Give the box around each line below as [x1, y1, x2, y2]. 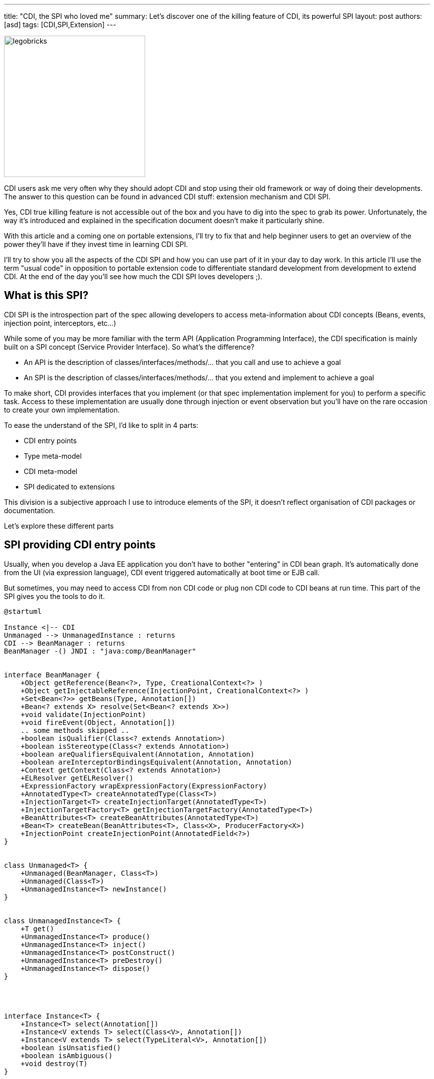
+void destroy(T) [20, 1059, 88, 1068]
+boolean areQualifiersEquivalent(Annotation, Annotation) [20, 750, 255, 758]
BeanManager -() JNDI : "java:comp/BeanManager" [4, 647, 196, 655]
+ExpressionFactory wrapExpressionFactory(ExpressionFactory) [20, 781, 268, 790]
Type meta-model [24, 451, 82, 460]
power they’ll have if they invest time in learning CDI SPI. [4, 240, 188, 248]
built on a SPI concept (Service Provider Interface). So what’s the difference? [4, 342, 255, 351]
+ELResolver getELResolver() [20, 774, 134, 782]
